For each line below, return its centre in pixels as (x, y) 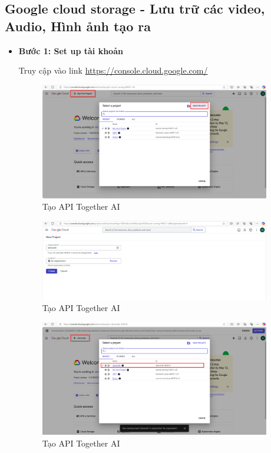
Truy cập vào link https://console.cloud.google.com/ (113, 70)
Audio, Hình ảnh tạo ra (78, 26)
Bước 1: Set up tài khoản (71, 50)
